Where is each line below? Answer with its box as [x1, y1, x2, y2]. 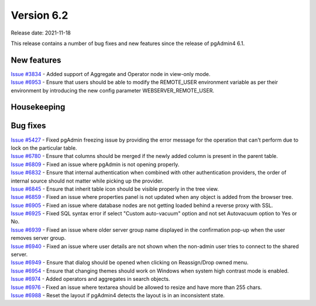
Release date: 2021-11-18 [11, 29, 71, 36]
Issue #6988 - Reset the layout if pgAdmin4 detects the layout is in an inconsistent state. [11, 291, 225, 298]
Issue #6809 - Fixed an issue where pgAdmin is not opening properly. [11, 161, 180, 168]
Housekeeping [11, 102, 66, 112]
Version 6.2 [11, 9, 68, 22]
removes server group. [11, 235, 66, 242]
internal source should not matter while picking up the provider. [11, 177, 164, 184]
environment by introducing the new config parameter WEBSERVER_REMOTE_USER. [11, 87, 215, 94]
